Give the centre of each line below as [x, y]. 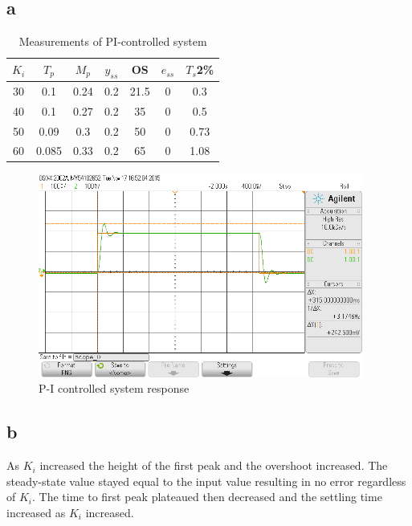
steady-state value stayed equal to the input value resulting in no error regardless [206, 481]
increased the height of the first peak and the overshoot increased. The [214, 465]
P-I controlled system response [114, 388]
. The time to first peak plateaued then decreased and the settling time [207, 497]
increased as [36, 512]
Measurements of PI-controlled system [113, 41]
